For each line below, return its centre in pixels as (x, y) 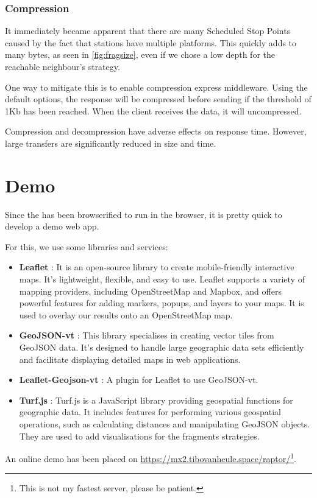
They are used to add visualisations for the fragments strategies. (139, 436)
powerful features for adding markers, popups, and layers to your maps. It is (162, 303)
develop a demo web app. (52, 226)
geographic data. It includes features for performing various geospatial (150, 412)
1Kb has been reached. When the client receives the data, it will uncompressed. (153, 110)
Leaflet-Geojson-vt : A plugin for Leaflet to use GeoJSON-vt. (139, 380)
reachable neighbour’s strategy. (62, 66)
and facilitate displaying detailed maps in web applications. (130, 359)
